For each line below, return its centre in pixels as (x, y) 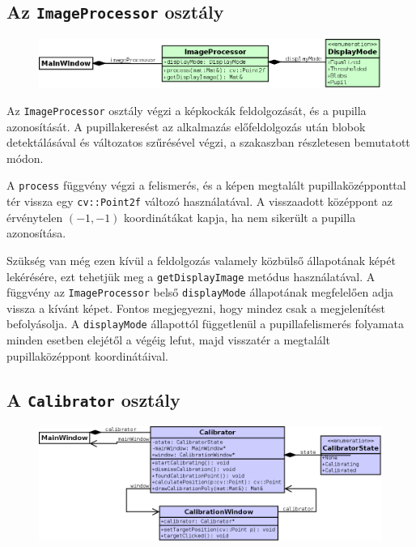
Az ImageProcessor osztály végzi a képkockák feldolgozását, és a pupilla (187, 110)
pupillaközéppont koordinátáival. (87, 355)
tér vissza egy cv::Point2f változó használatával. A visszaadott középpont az (200, 201)
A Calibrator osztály (93, 399)
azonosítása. (36, 233)
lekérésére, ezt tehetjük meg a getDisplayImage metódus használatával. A (191, 276)
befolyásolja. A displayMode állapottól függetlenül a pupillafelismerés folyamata (205, 324)
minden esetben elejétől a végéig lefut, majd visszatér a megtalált (169, 340)
